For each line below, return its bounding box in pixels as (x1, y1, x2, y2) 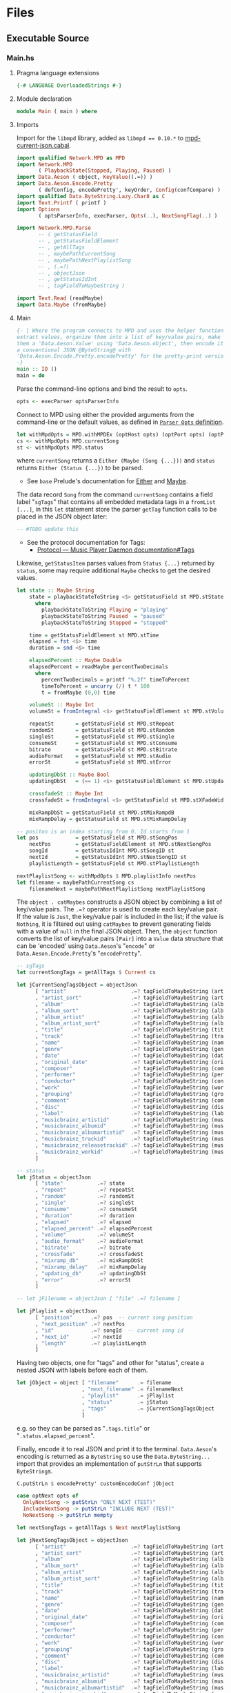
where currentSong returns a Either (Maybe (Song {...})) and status (16, 456, 215, 465)
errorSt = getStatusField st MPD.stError (29, 759, 172, 766)
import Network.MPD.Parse (16, 224, 91, 232)
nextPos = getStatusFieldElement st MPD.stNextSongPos (29, 841, 212, 848)
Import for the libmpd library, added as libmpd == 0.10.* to (16, 133, 184, 142)
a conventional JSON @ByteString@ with (16, 347, 132, 354)
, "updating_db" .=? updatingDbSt (34, 1270, 147, 1277)
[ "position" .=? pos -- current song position (34, 1314, 193, 1321)
